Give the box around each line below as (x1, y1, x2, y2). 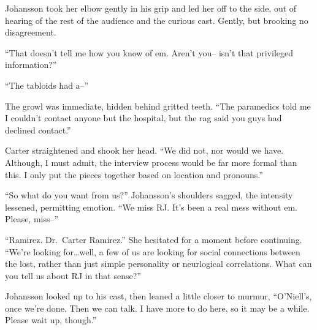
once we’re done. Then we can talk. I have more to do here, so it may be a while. (5, 301, 310, 314)
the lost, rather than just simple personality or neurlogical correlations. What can (5, 257, 312, 270)
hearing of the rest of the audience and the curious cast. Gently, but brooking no (5, 13, 308, 26)
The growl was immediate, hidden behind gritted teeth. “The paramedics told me (5, 99, 311, 112)
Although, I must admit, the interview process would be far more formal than (5, 156, 297, 168)
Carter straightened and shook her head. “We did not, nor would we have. (5, 144, 284, 157)
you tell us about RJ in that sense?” (5, 269, 141, 282)
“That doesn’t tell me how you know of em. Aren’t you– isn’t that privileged (5, 46, 294, 59)
